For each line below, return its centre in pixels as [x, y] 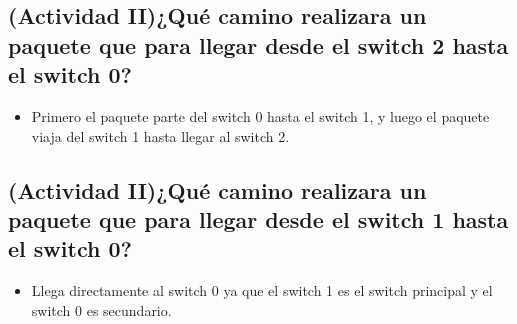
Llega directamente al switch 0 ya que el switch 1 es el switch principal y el [262, 290]
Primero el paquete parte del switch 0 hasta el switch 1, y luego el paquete [260, 115]
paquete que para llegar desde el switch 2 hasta [258, 44]
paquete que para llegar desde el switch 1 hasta [258, 218]
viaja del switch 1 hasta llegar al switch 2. [160, 135]
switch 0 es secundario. [101, 309]
